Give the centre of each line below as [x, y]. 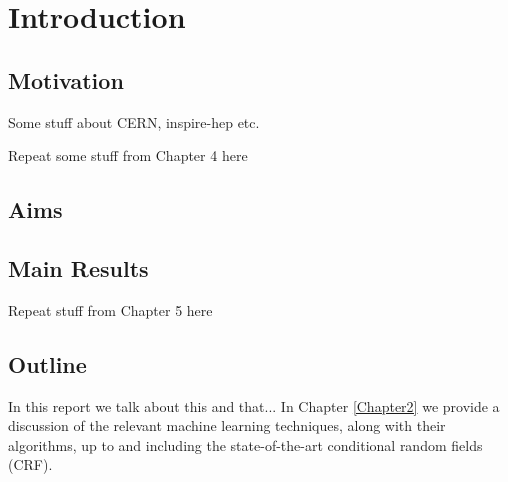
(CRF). [30, 464]
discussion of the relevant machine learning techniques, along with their [227, 425]
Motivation [66, 79]
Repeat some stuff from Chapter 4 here [128, 155]
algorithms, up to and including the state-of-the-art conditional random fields [245, 444]
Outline [47, 363]
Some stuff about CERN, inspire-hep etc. [134, 121]
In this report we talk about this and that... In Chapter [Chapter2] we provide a [254, 405]
